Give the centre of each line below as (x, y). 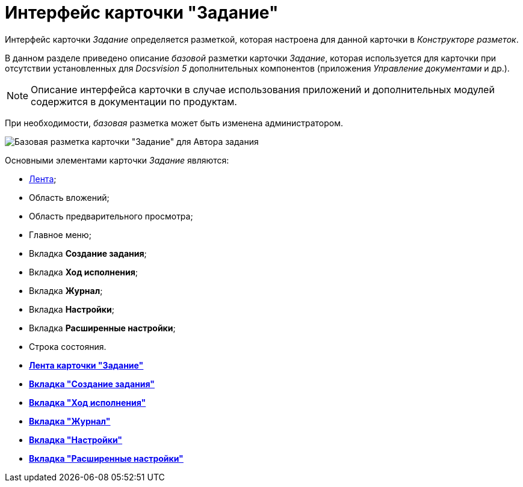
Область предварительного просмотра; (111, 216)
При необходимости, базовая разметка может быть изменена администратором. (174, 123)
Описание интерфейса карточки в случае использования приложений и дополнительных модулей (263, 89)
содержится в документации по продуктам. (134, 101)
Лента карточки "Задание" (86, 365)
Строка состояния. (68, 346)
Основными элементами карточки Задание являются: (117, 160)
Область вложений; (69, 197)
